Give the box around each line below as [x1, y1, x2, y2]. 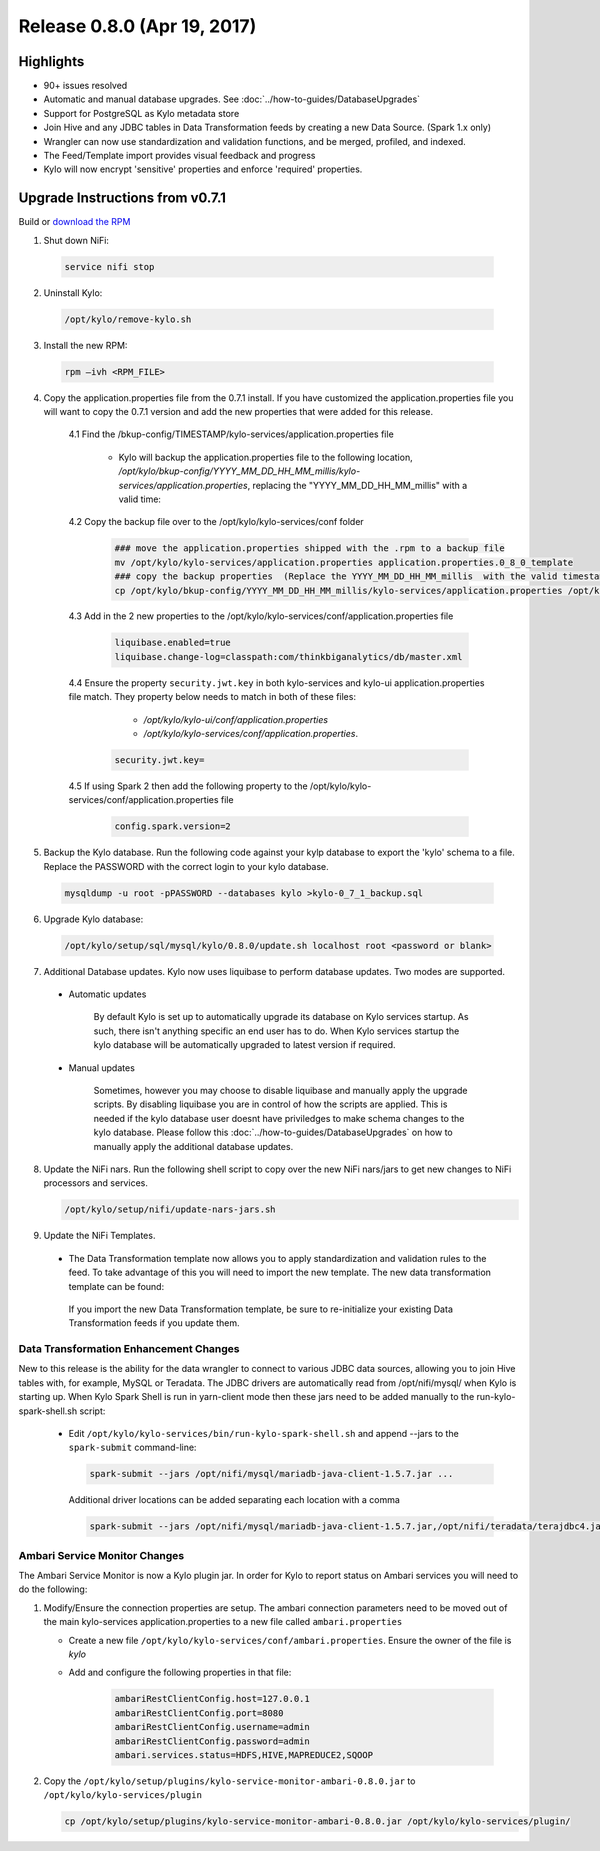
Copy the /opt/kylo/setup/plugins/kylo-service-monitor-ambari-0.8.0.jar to [43, 1775, 416, 1787]
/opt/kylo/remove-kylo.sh [64, 313, 192, 325]
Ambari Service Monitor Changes [18, 1548, 185, 1562]
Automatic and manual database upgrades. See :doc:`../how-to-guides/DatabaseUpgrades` [43, 93, 420, 105]
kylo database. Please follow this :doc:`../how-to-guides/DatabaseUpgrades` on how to [93, 1126, 454, 1139]
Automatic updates [68, 988, 147, 1000]
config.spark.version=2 [114, 821, 232, 832]
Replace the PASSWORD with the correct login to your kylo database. [43, 860, 329, 872]
